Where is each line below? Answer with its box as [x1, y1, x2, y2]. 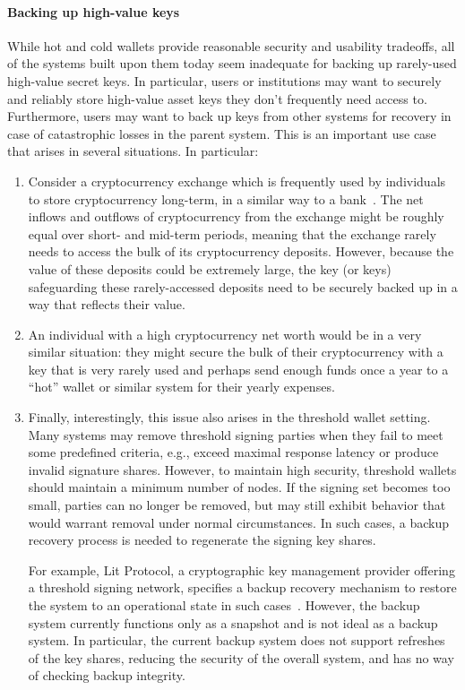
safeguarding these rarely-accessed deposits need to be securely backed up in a [28, 277, 458, 296]
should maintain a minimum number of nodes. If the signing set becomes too [28, 478, 451, 496]
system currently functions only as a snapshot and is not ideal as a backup [28, 613, 438, 632]
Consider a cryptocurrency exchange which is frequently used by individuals [28, 171, 446, 190]
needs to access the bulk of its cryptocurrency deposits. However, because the [28, 242, 454, 261]
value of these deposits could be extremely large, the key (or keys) [28, 259, 392, 278]
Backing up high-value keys [7, 2, 180, 21]
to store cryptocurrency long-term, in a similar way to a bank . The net [28, 189, 424, 208]
